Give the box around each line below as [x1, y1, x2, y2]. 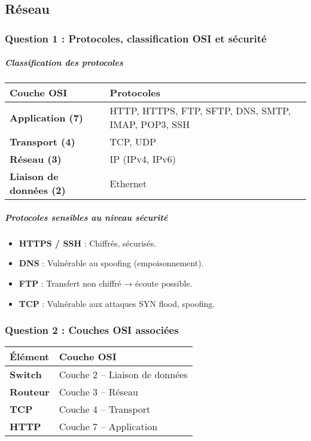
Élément [10, 349, 50, 364]
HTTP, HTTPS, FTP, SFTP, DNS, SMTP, [109, 104, 291, 118]
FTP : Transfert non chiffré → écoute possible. [19, 276, 193, 289]
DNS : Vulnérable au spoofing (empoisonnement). [19, 257, 204, 269]
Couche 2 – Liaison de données [59, 367, 188, 382]
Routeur [10, 385, 50, 399]
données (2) [10, 183, 66, 197]
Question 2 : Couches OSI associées [5, 323, 179, 337]
